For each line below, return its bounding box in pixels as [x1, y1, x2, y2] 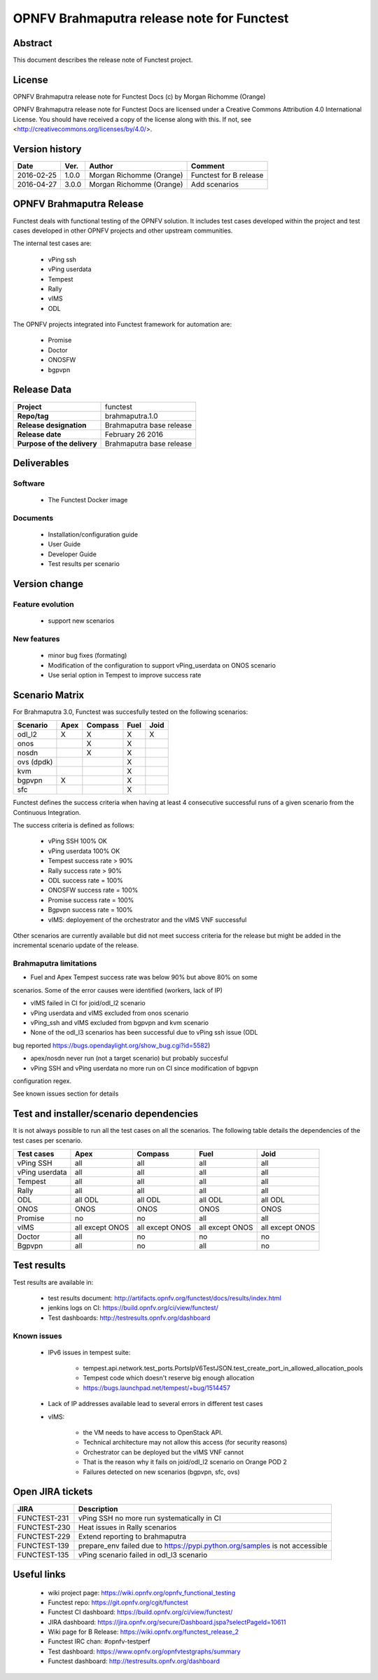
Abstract [13, 37, 52, 49]
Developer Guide [48, 550, 97, 558]
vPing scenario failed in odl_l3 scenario [78, 1550, 208, 1559]
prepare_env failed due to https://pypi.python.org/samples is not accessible [78, 1541, 328, 1550]
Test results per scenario [48, 560, 120, 568]
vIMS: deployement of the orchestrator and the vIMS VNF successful [48, 915, 247, 924]
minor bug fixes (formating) [48, 652, 127, 660]
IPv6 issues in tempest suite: [48, 1348, 131, 1356]
